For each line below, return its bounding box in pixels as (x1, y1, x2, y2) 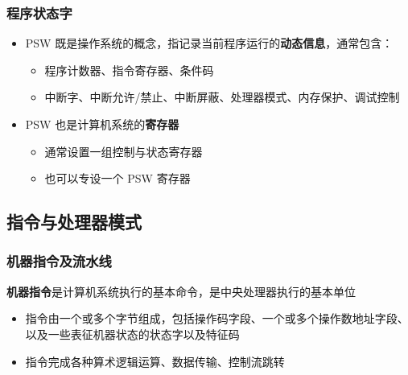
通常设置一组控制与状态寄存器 (44, 142, 203, 159)
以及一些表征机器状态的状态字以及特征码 (25, 325, 240, 342)
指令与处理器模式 (6, 209, 142, 234)
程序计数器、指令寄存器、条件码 (44, 61, 214, 78)
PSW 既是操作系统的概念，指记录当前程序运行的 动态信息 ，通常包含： (25, 35, 394, 52)
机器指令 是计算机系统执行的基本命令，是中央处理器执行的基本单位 (6, 282, 356, 299)
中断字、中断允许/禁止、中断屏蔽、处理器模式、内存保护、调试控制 (44, 89, 400, 105)
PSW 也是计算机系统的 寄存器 (25, 116, 179, 132)
